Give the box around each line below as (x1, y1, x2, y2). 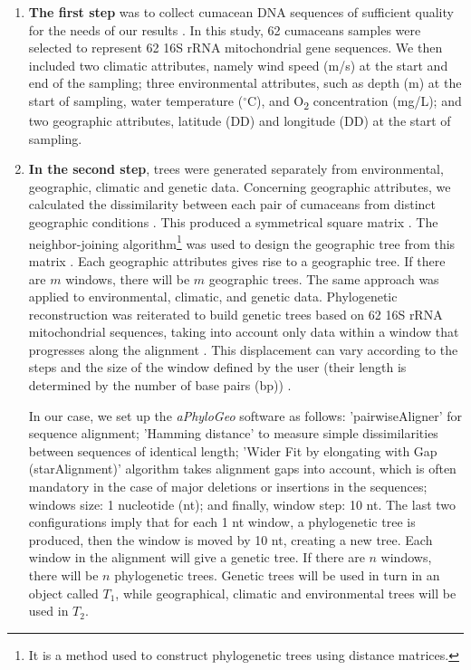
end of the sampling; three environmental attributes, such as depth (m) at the (28, 73, 462, 92)
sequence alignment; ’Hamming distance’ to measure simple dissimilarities (28, 424, 438, 443)
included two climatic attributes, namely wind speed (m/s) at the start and (28, 55, 448, 74)
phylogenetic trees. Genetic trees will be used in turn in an (114, 566, 440, 584)
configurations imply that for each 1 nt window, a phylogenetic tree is (28, 512, 416, 531)
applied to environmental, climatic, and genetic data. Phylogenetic (28, 287, 398, 306)
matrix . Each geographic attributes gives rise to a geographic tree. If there (28, 251, 446, 270)
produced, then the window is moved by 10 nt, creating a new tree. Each (28, 530, 433, 549)
